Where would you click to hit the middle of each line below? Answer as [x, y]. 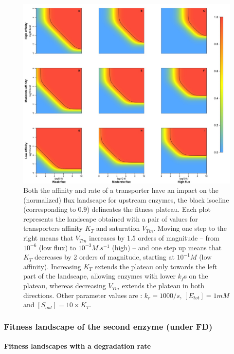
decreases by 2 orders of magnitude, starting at [105, 257]
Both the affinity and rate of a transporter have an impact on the [121, 190]
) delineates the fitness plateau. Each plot [149, 209]
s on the [196, 276]
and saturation [118, 228]
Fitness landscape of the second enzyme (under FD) [108, 326]
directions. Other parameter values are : [83, 295]
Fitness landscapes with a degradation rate [77, 346]
